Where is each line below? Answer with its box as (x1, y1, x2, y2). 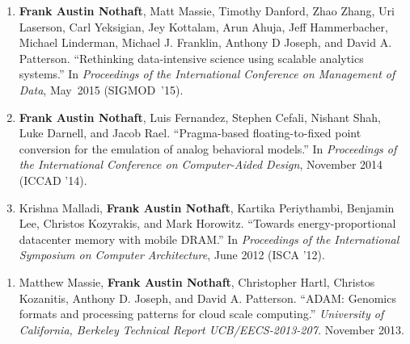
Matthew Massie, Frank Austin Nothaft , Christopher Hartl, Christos (19, 273, 375, 290)
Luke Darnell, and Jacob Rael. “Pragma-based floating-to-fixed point (19, 124, 361, 141)
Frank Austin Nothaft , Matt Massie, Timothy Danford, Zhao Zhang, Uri (19, 2, 395, 19)
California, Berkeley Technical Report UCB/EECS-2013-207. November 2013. (19, 321, 404, 338)
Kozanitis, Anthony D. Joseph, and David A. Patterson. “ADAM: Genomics (19, 289, 396, 306)
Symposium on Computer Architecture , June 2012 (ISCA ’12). (19, 246, 325, 263)
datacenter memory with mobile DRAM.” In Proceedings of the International (19, 230, 399, 247)
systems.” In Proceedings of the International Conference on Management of (19, 65, 395, 82)
